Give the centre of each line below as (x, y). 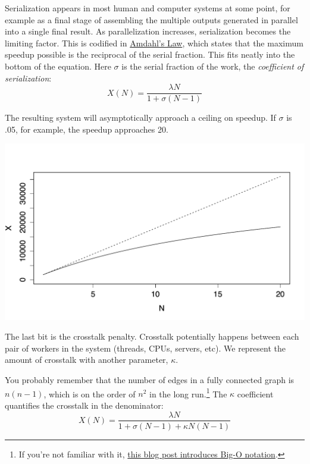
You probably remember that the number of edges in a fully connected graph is (150, 380)
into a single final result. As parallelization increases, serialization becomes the (148, 31)
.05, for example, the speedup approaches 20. (87, 129)
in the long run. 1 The (188, 393)
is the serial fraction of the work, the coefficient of (213, 66)
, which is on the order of (90, 394)
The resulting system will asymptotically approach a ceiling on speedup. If (140, 117)
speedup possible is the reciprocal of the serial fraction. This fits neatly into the (150, 54)
